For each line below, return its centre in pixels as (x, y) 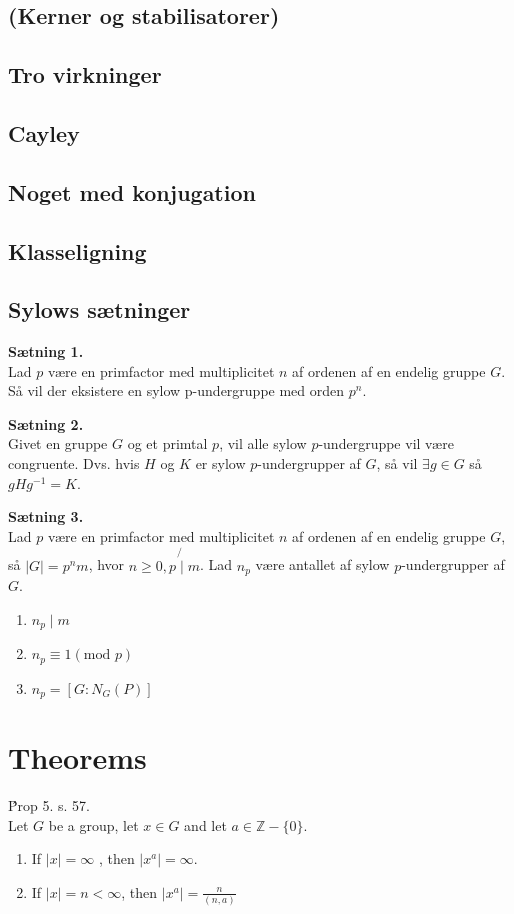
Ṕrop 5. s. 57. (49, 805)
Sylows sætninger (99, 309)
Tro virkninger (85, 74)
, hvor (106, 564)
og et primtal (167, 443)
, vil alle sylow (263, 443)
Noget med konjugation (132, 191)
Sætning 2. (46, 423)
